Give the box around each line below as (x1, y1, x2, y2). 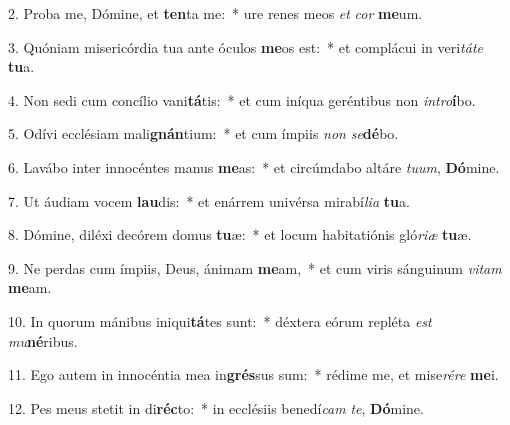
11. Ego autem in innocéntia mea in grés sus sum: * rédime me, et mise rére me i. (8, 364, 499, 385)
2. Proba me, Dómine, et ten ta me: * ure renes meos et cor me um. (8, 3, 423, 23)
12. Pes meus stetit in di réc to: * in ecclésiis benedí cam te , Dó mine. (8, 397, 424, 418)
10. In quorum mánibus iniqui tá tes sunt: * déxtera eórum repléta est (8, 310, 432, 331)
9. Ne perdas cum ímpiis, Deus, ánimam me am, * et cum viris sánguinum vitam (8, 257, 502, 278)
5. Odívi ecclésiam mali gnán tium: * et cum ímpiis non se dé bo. (8, 123, 399, 144)
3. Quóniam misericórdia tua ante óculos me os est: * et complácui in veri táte (8, 36, 483, 57)
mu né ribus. (8, 330, 78, 351)
